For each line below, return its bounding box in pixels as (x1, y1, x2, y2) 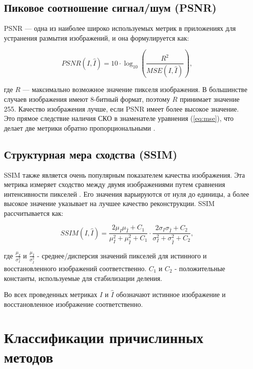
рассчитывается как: (4, 208, 64, 218)
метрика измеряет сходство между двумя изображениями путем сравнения (4, 179, 225, 189)
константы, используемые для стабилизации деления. (4, 273, 162, 283)
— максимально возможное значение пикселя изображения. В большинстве (23, 84, 248, 94)
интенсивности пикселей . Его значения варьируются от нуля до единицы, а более (4, 188, 249, 199)
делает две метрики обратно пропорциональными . (4, 122, 156, 133)
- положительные (174, 263, 226, 273)
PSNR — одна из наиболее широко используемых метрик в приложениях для (4, 23, 236, 33)
